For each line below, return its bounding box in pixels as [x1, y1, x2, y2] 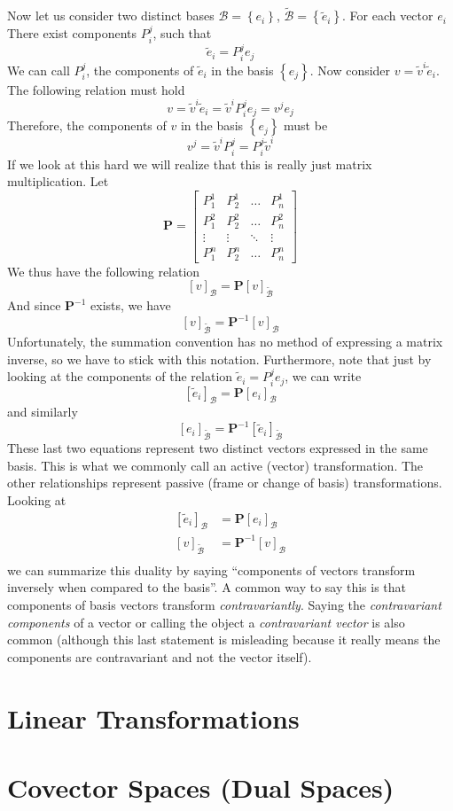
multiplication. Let [7, 172, 109, 191]
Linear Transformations [7, 699, 300, 736]
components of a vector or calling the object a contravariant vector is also [7, 612, 405, 631]
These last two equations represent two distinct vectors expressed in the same [7, 439, 428, 457]
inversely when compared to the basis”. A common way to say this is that [7, 578, 407, 597]
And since [7, 296, 61, 315]
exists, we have [90, 296, 171, 315]
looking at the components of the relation [7, 367, 233, 386]
